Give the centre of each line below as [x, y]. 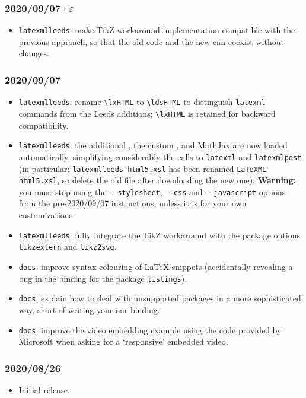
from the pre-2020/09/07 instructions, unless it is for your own [133, 203]
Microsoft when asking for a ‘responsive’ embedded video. [123, 341]
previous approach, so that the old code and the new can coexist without [151, 41]
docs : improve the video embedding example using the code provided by [150, 329]
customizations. [47, 215]
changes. [34, 53]
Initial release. [44, 390]
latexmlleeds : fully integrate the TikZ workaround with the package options [160, 235]
